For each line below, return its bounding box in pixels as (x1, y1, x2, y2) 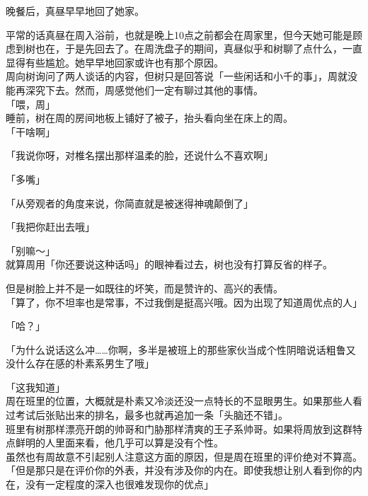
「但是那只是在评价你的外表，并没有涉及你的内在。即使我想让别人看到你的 (6, 463, 352, 478)
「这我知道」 (6, 379, 65, 394)
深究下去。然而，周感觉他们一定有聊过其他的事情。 (25, 82, 263, 97)
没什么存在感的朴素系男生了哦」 (6, 356, 154, 371)
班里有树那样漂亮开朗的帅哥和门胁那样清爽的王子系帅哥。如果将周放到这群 (6, 421, 352, 436)
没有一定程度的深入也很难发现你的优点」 (25, 477, 214, 492)
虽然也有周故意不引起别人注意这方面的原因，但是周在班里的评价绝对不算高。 (6, 449, 362, 463)
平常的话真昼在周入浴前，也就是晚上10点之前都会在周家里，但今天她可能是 (6, 27, 352, 42)
